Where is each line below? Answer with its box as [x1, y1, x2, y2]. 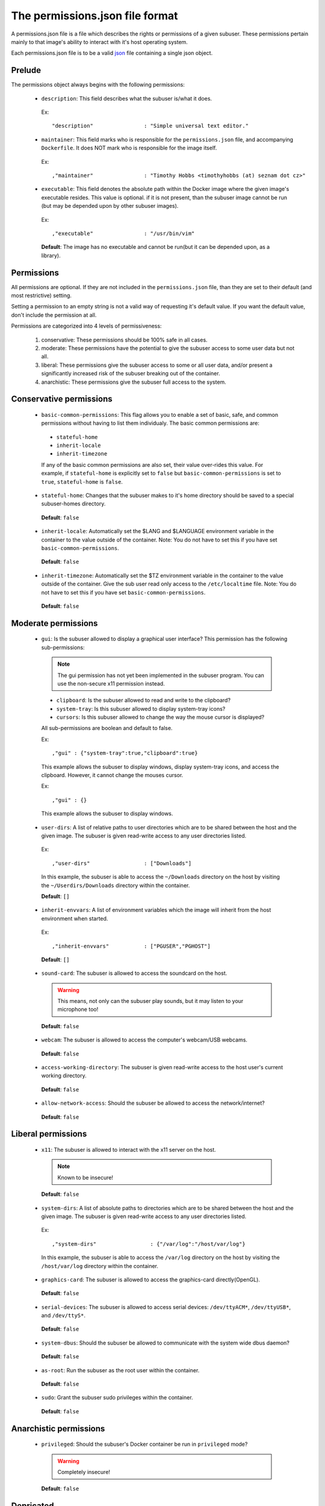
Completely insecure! [57, 1469, 111, 1475]
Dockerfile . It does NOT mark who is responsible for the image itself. [41, 145, 217, 152]
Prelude [11, 65, 42, 75]
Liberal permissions [11, 1129, 87, 1139]
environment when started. [41, 914, 108, 922]
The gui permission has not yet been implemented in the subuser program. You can [57, 672, 264, 679]
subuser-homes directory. [41, 500, 106, 507]
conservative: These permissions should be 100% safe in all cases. [41, 336, 208, 343]
